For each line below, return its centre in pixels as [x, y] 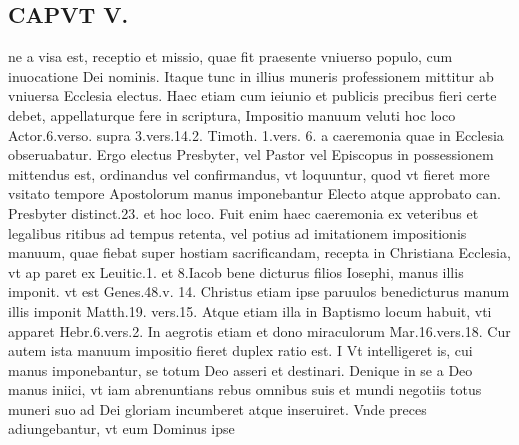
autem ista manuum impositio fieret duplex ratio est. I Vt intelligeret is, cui [240, 350]
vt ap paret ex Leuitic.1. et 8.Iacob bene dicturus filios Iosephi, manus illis [236, 271]
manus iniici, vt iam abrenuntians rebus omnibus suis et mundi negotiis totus [245, 389]
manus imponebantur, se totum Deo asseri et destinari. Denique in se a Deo [240, 369]
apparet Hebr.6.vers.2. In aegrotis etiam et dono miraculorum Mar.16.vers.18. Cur [259, 330]
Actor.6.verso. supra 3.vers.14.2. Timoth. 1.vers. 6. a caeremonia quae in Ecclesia [256, 134]
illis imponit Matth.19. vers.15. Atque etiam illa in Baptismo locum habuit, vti [250, 310]
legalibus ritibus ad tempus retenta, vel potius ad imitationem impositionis [237, 232]
